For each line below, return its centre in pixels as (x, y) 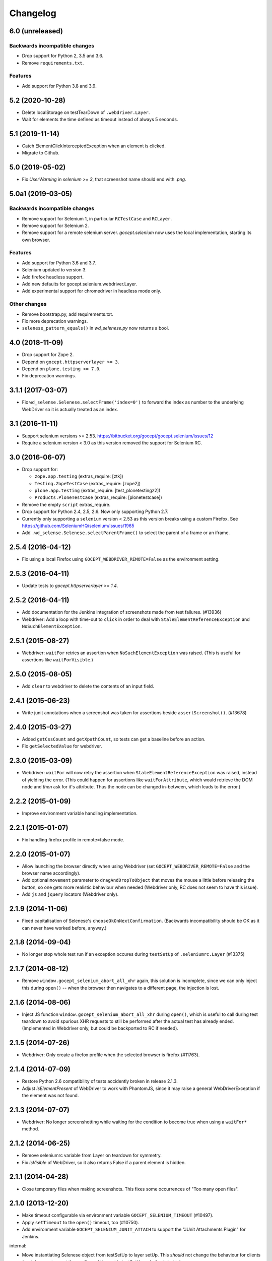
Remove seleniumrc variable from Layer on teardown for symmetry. (92, 1156)
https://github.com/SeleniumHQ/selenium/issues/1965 (78, 526)
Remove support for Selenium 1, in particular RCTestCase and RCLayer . (97, 218)
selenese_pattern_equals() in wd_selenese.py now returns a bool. (95, 328)
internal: (18, 1246)
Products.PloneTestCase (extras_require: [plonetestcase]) (98, 497)
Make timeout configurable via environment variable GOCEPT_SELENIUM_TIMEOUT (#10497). (118, 1215)
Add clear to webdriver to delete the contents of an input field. (88, 686)
